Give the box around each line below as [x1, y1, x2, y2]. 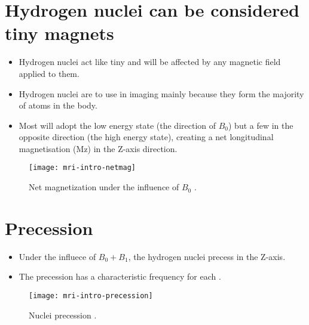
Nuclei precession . [29, 308, 97, 321]
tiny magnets [5, 21, 114, 45]
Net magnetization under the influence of [29, 181, 179, 193]
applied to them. [19, 67, 79, 79]
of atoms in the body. [19, 99, 97, 112]
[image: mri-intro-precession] [29, 292, 153, 301]
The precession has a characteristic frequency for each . [19, 270, 221, 283]
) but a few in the [228, 119, 293, 131]
